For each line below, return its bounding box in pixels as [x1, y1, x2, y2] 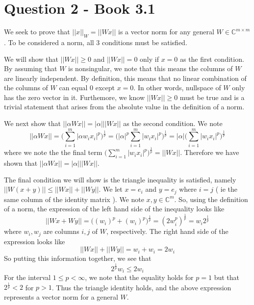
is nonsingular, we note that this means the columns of [68, 63, 233, 74]
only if [140, 53, 159, 64]
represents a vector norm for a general [4, 291, 118, 302]
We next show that [4, 118, 61, 128]
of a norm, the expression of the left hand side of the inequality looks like [4, 203, 225, 214]
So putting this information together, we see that [4, 253, 152, 263]
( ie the [215, 184, 237, 194]
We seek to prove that [4, 26, 70, 37]
